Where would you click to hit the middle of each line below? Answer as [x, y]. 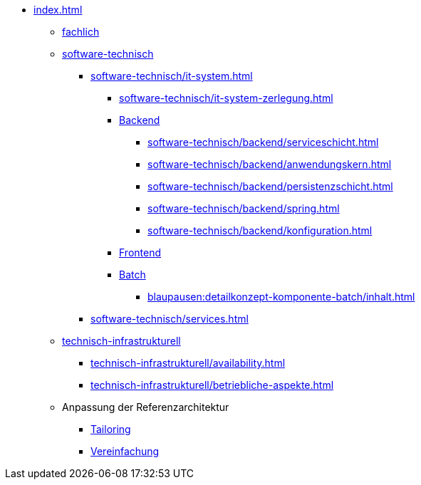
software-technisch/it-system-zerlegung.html [226, 98]
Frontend [140, 252]
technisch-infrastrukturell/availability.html [188, 363]
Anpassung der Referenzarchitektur [146, 407]
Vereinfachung [125, 451]
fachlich [81, 32]
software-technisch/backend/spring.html [244, 208]
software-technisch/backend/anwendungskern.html [270, 164]
